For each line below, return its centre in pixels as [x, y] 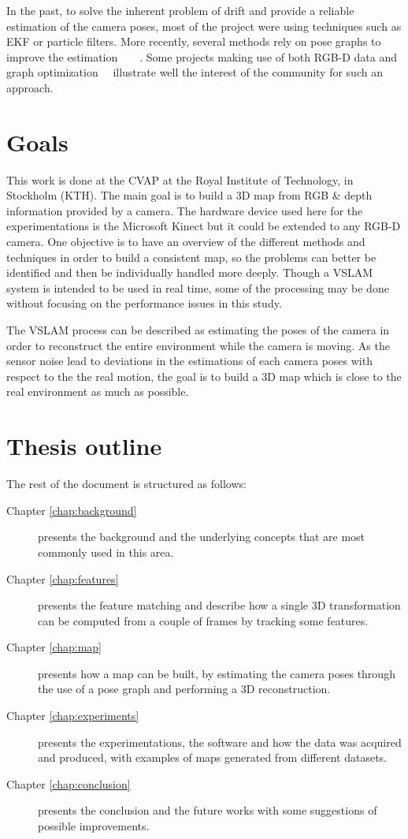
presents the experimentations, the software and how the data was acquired [220, 742]
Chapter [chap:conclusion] [69, 783]
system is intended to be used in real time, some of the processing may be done [198, 287]
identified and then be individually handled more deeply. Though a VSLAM [190, 272]
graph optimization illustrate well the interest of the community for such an [195, 72]
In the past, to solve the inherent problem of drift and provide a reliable [180, 10]
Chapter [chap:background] [72, 510]
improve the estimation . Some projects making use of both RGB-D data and [202, 56]
